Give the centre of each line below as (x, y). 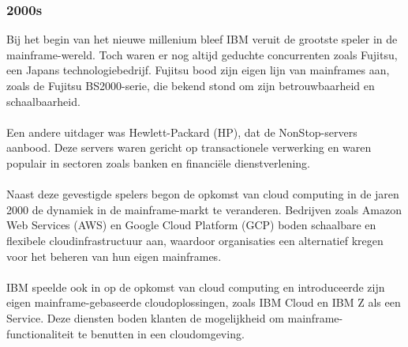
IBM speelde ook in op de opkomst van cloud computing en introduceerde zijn (196, 287)
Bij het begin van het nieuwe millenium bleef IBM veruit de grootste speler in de (202, 39)
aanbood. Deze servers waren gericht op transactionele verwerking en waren (189, 147)
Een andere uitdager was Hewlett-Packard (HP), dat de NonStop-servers (182, 132)
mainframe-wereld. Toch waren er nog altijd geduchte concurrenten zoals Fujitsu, (202, 54)
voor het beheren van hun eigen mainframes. (114, 256)
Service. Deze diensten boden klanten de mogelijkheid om (145, 317)
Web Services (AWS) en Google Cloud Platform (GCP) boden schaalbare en (191, 225)
